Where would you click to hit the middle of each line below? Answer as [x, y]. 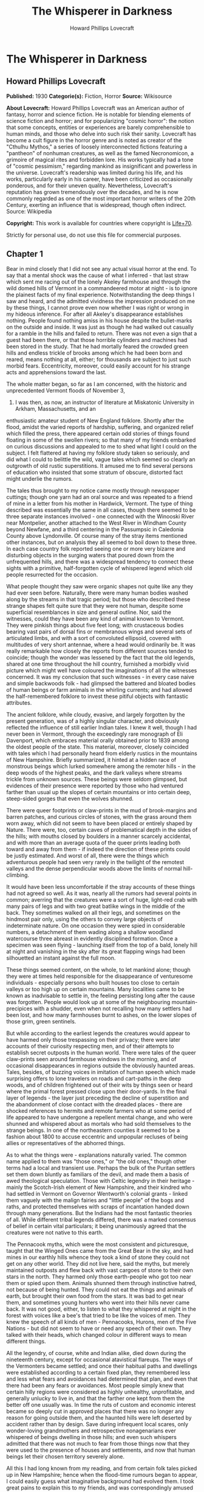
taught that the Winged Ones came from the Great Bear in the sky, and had [100, 1250]
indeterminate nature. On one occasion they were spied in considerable [96, 926]
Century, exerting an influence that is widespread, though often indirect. [96, 204]
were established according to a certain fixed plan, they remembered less [98, 1372]
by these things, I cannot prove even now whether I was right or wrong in [98, 307]
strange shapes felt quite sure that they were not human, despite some [95, 605]
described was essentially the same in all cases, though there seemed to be [101, 510]
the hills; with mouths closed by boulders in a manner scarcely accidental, [99, 836]
